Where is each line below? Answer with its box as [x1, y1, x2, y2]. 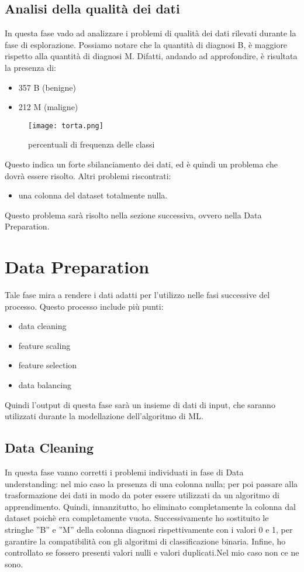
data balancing [18, 379, 72, 391]
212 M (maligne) [18, 101, 78, 113]
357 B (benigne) [18, 81, 76, 93]
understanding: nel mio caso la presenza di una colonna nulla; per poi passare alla [5, 477, 298, 489]
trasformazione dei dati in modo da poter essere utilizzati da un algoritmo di [5, 489, 279, 501]
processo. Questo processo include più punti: [5, 300, 164, 312]
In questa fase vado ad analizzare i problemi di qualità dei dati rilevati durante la [5, 27, 296, 39]
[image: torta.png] [28, 121, 103, 130]
